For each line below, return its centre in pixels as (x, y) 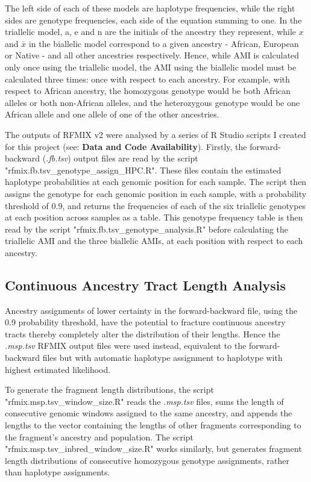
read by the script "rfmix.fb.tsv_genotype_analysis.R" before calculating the (147, 229)
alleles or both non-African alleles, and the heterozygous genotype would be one (152, 102)
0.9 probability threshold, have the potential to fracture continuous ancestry (145, 322)
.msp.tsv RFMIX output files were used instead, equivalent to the (126, 346)
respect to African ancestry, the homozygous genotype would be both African (148, 91)
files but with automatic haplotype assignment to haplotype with (162, 358)
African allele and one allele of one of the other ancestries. (112, 114)
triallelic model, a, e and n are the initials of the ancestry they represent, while (151, 32)
